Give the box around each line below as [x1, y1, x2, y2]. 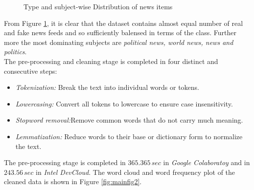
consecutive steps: [4, 65, 57, 76]
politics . [4, 46, 27, 57]
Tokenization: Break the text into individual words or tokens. [15, 82, 200, 92]
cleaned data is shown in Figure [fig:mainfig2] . [4, 176, 142, 187]
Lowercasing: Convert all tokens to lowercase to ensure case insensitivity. [15, 98, 233, 108]
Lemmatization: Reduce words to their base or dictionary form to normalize [15, 131, 243, 141]
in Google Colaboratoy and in [163, 157, 250, 168]
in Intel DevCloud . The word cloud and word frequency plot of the [36, 167, 235, 177]
